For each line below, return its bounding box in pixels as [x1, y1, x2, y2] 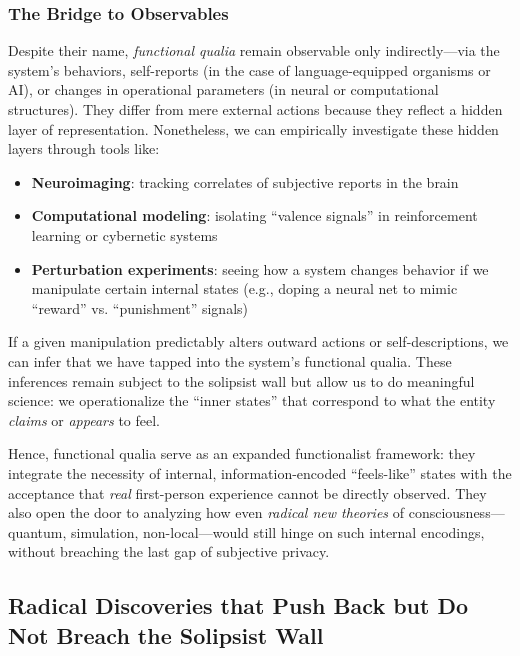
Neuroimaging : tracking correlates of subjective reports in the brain [31, 171, 459, 192]
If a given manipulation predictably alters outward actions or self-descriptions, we [8, 331, 509, 352]
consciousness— [408, 502, 505, 523]
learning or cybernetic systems [31, 224, 218, 245]
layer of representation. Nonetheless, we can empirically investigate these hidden [8, 118, 499, 139]
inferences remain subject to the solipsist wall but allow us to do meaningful [8, 370, 475, 391]
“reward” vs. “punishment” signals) [31, 297, 249, 318]
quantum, [8, 521, 67, 542]
